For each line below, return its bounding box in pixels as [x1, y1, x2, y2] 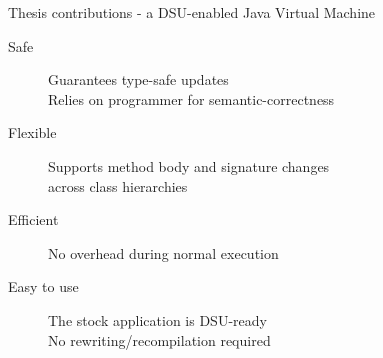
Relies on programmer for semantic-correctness [48, 88, 335, 109]
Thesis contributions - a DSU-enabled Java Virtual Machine [8, 2, 376, 22]
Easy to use [8, 276, 79, 297]
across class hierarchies [48, 175, 188, 196]
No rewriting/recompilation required [48, 329, 271, 350]
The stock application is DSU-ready [48, 309, 267, 330]
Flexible [8, 122, 57, 143]
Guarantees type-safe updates [48, 69, 229, 90]
